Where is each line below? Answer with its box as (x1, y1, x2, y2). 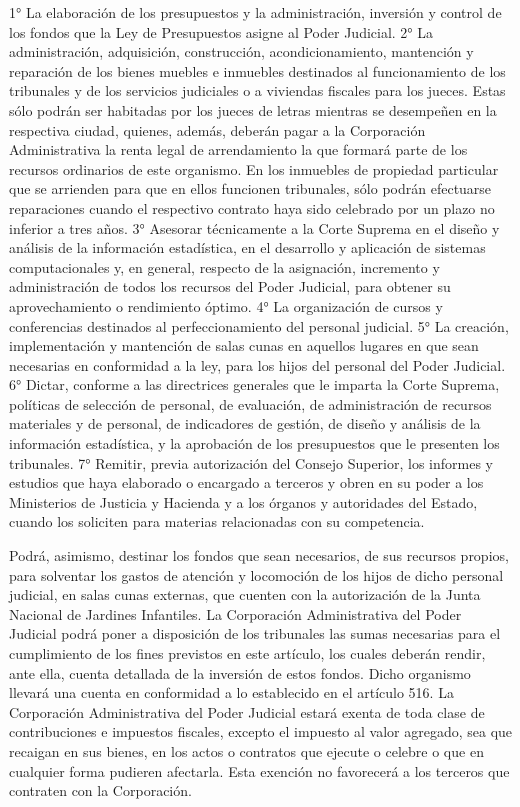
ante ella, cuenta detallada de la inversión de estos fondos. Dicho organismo (9, 662, 471, 683)
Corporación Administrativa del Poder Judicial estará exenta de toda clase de (9, 701, 485, 722)
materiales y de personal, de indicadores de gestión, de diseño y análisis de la (9, 413, 481, 434)
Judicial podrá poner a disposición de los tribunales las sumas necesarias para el (9, 623, 501, 644)
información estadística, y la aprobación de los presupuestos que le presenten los (9, 433, 500, 454)
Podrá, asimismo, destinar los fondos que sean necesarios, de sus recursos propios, (9, 545, 509, 566)
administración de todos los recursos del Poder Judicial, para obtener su (9, 276, 451, 297)
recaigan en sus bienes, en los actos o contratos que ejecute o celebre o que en (9, 740, 484, 761)
